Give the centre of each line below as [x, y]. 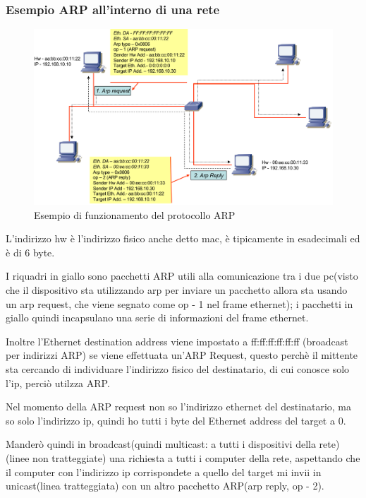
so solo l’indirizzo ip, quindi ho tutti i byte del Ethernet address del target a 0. [176, 420]
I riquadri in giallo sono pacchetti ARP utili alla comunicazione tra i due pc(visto [182, 276]
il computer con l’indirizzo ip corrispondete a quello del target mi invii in [164, 472]
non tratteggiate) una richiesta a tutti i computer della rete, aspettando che [196, 457]
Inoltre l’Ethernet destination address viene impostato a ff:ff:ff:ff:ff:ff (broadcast [177, 341]
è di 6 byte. [30, 252]
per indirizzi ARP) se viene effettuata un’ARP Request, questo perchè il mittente [182, 355]
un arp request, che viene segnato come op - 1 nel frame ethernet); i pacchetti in [179, 303]
